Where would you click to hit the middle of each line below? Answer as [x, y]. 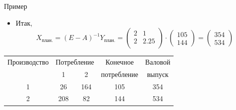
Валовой [158, 61]
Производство [28, 61]
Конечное [119, 61]
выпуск [158, 74]
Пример [16, 6]
